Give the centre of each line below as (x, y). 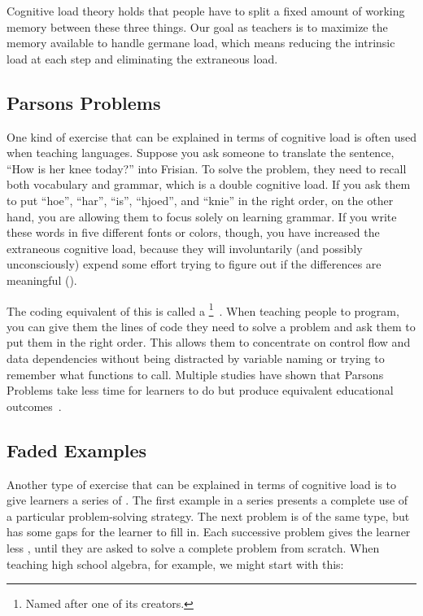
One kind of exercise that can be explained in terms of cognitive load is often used (211, 136)
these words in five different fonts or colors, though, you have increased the (193, 232)
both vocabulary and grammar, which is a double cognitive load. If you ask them (209, 184)
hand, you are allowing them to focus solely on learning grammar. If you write (202, 216)
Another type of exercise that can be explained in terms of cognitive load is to (202, 484)
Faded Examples (77, 450)
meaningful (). (42, 280)
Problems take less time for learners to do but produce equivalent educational (200, 390)
